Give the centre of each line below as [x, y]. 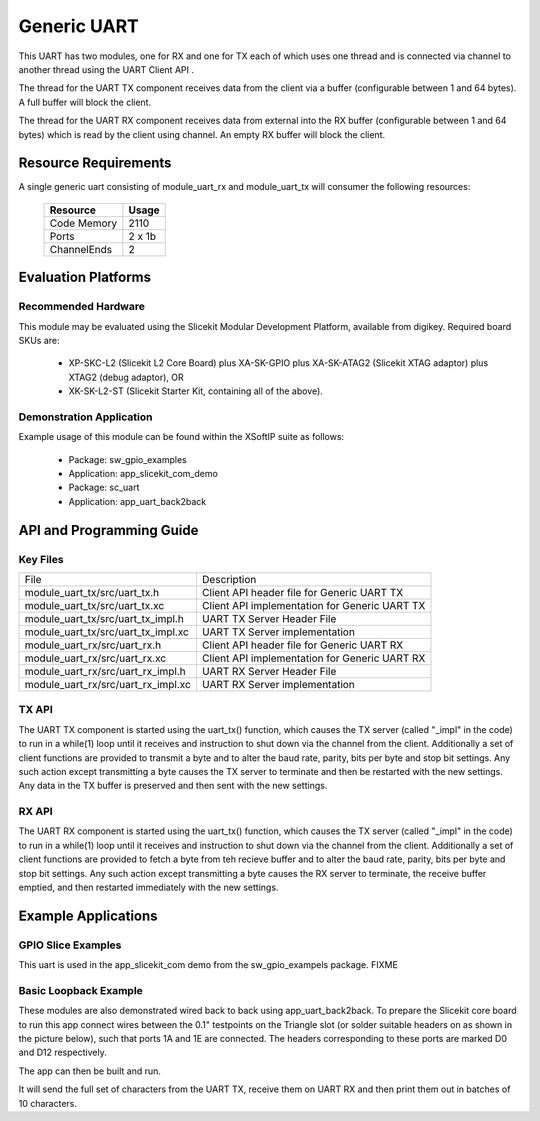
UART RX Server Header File [269, 671]
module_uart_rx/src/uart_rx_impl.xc [108, 684]
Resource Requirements [95, 163]
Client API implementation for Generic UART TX [313, 605]
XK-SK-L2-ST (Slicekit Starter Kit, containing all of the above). [196, 391]
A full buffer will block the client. [85, 102]
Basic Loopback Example [81, 990]
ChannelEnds [81, 249]
